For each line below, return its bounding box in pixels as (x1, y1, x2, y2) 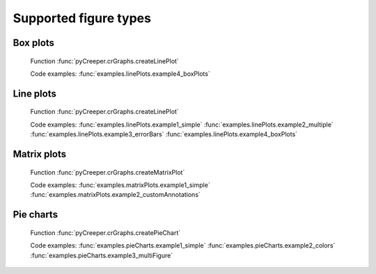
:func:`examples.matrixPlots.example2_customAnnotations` (30, 191, 201, 199)
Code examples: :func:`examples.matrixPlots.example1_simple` (30, 181, 210, 189)
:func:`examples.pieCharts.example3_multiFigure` (30, 251, 173, 259)
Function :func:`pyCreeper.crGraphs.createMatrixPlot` (30, 168, 185, 177)
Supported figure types (13, 10, 151, 26)
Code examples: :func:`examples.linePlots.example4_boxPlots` (30, 70, 210, 78)
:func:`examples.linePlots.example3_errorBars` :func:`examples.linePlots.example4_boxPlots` (30, 130, 298, 138)
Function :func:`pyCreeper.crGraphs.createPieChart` (30, 228, 181, 236)
